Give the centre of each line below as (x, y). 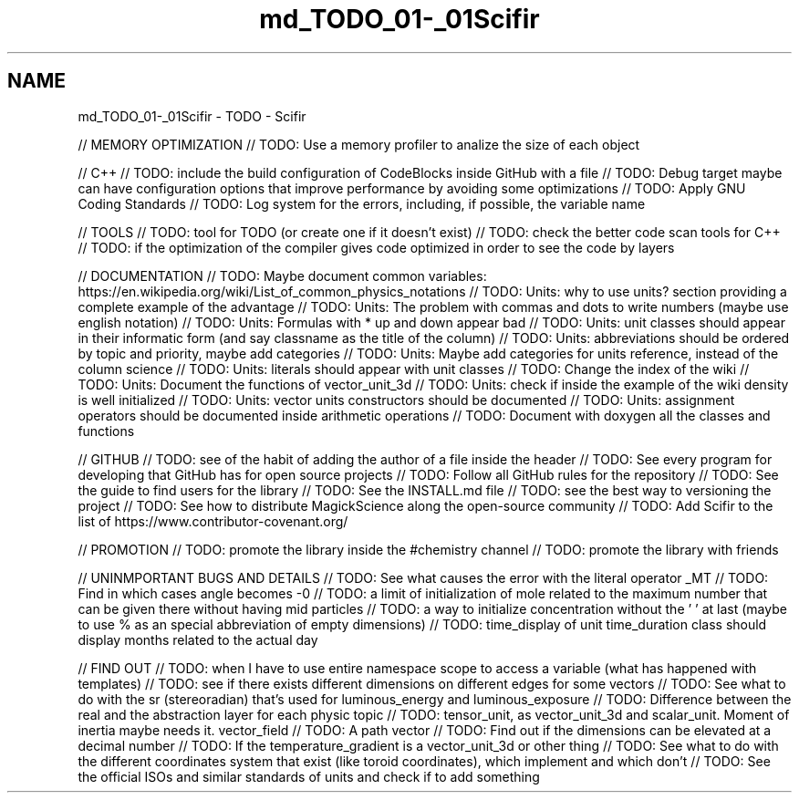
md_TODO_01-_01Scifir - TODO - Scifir (192, 116)
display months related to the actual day (198, 639)
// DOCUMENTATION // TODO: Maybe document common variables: (282, 275)
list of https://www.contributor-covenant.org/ (213, 521)
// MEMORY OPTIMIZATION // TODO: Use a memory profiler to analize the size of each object (359, 144)
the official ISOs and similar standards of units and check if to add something (309, 776)
